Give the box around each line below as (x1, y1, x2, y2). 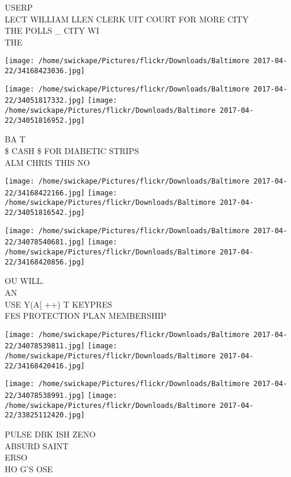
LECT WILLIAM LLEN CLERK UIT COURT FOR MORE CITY (5, 12, 249, 25)
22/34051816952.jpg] (5, 116, 85, 125)
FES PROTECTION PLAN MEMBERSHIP (5, 309, 167, 322)
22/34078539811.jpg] (5, 342, 85, 351)
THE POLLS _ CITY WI (5, 24, 100, 37)
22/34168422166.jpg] (5, 188, 85, 197)
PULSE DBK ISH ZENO (5, 427, 96, 440)
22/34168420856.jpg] (5, 257, 85, 266)
